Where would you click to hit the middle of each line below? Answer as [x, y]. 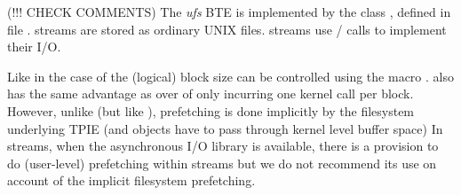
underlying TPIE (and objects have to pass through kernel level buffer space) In [225, 128]
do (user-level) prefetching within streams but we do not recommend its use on [222, 163]
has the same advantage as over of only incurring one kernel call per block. [211, 94]
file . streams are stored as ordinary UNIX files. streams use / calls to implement [227, 29]
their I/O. [34, 47]
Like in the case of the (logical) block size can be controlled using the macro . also [230, 76]
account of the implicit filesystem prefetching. [131, 180]
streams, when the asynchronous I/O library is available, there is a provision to [223, 146]
